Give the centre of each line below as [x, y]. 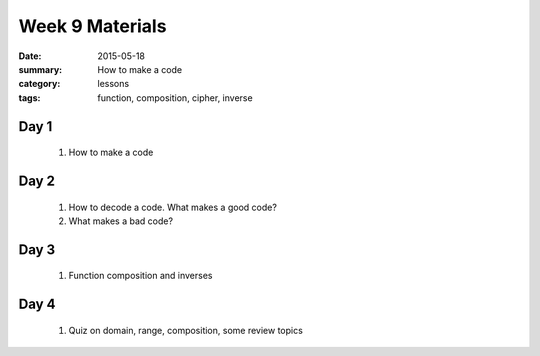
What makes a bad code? [121, 221]
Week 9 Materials [92, 26]
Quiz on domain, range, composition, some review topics [186, 330]
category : [39, 84]
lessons [113, 84]
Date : [30, 56]
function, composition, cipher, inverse [175, 97]
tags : [29, 97]
